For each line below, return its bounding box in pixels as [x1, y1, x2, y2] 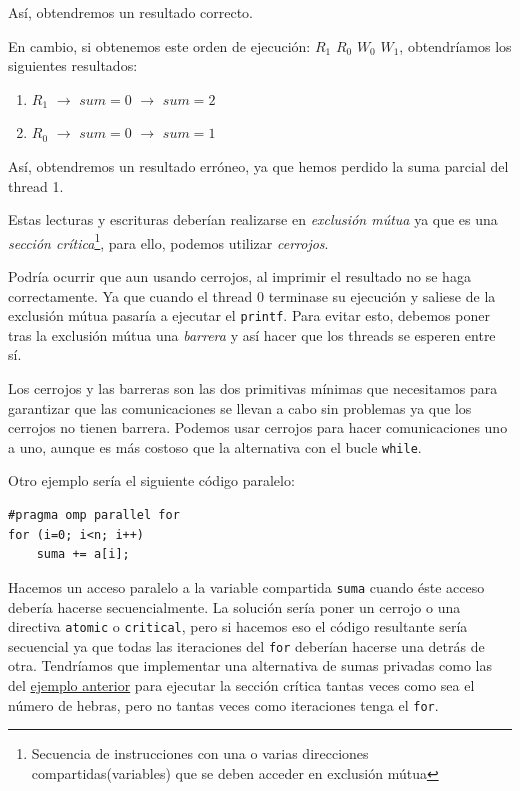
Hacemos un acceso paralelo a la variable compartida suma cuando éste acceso [8, 576, 485, 597]
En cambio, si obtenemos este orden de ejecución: [8, 35, 311, 56]
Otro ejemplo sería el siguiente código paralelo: [8, 470, 295, 491]
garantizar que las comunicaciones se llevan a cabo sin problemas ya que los [8, 397, 472, 418]
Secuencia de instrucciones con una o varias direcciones [31, 743, 369, 764]
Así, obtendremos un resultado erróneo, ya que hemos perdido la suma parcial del [8, 155, 509, 176]
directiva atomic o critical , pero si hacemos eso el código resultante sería [8, 616, 468, 637]
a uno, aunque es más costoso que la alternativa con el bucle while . [8, 436, 422, 457]
